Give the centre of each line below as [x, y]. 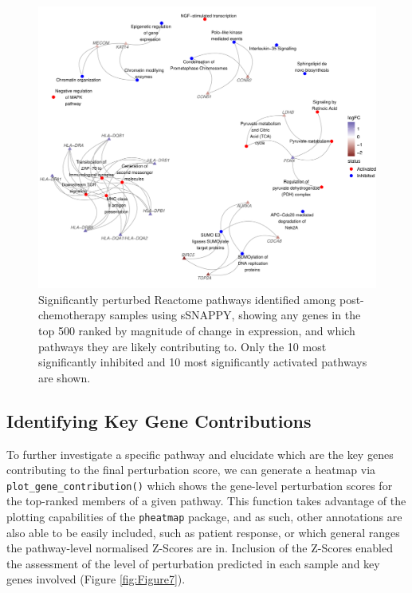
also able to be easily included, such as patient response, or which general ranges [203, 532]
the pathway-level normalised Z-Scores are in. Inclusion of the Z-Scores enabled [200, 548]
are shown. [65, 377]
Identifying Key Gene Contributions [159, 420]
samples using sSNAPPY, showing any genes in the [235, 315]
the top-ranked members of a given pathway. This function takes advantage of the [206, 501]
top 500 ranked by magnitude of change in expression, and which [197, 330]
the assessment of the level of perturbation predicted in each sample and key [193, 563]
